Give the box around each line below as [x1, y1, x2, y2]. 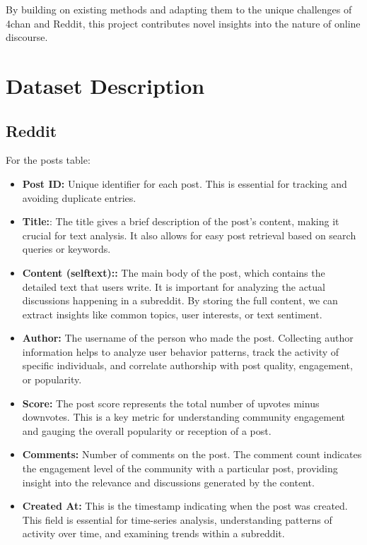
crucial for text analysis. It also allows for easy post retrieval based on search [22, 227, 356, 242]
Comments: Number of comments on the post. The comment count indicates [22, 447, 362, 462]
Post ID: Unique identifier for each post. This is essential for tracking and [22, 176, 347, 191]
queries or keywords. [22, 241, 111, 256]
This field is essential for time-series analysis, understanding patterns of [22, 512, 332, 527]
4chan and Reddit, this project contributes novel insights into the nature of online [6, 16, 361, 30]
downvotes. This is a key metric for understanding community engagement [22, 409, 345, 424]
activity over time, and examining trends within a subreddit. [22, 526, 285, 541]
